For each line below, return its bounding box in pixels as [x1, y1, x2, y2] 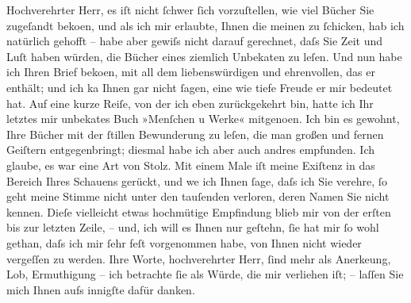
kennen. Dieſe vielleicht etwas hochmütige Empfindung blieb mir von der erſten [6, 203, 391, 220]
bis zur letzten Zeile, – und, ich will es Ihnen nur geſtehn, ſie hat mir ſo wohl [6, 219, 379, 236]
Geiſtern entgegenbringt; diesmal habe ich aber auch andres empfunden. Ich [6, 141, 375, 158]
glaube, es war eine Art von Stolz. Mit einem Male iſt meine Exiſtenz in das [6, 156, 375, 173]
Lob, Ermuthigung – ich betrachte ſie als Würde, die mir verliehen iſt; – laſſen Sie [6, 266, 404, 282]
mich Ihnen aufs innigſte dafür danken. [6, 281, 195, 297]
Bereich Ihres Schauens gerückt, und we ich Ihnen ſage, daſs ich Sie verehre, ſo [6, 172, 388, 189]
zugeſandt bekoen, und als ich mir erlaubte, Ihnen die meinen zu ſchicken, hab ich [6, 17, 405, 33]
